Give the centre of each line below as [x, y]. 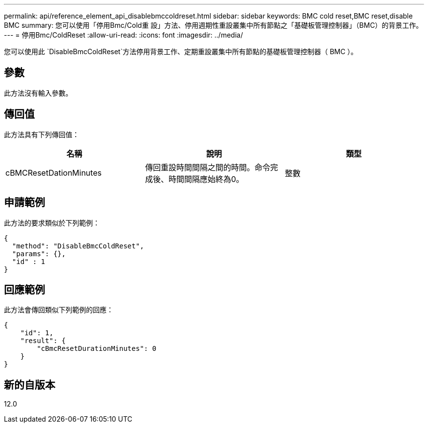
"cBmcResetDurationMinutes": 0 [96, 349]
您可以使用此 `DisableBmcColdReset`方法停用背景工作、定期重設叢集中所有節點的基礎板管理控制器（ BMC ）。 [181, 51]
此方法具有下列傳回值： [42, 134]
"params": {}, [39, 254]
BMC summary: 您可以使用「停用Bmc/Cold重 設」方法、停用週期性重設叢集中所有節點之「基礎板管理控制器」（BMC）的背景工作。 [214, 25]
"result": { [43, 341]
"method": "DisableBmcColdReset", [78, 246]
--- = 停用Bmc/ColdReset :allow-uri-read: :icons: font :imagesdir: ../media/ [124, 35]
